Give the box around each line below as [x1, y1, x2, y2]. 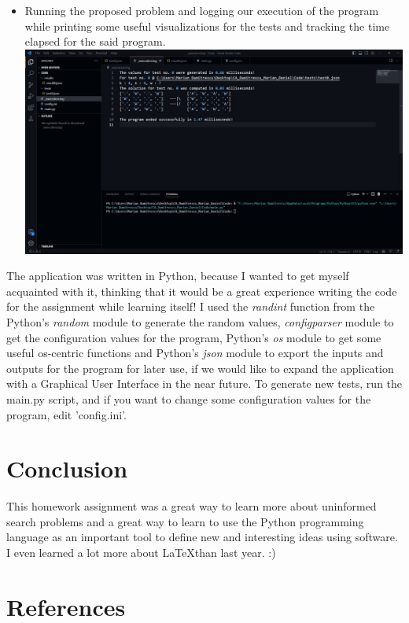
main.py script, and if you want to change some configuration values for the [6, 390, 371, 407]
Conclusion [6, 452, 128, 485]
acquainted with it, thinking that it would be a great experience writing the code [6, 282, 397, 299]
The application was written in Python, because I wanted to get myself [6, 267, 349, 284]
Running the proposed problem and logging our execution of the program [24, 2, 379, 18]
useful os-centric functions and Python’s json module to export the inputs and [6, 345, 384, 361]
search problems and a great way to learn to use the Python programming [6, 513, 364, 529]
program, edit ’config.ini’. [6, 406, 127, 422]
